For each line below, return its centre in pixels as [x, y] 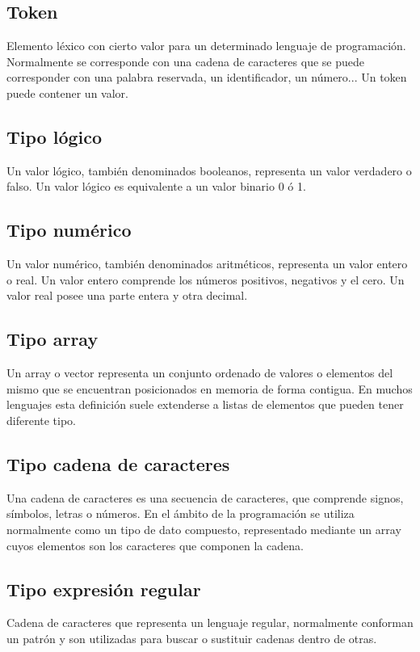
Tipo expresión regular [104, 589]
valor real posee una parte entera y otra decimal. [127, 295]
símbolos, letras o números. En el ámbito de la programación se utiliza [181, 513]
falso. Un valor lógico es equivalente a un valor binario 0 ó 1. [156, 186]
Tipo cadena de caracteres [118, 463]
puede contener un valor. [67, 93]
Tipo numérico [69, 230]
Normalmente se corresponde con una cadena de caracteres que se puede [185, 61]
